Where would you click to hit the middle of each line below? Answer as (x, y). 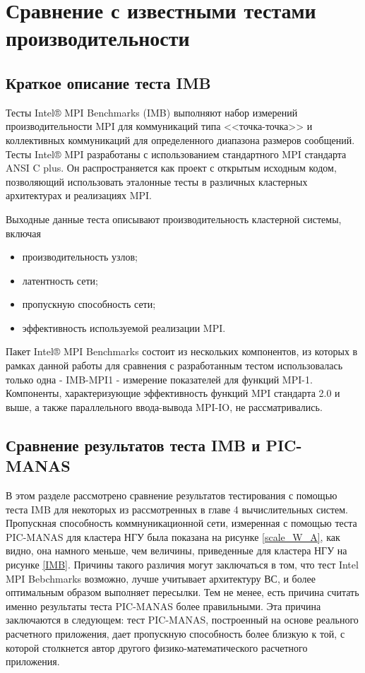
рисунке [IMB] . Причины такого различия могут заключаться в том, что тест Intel (182, 565)
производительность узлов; (80, 257)
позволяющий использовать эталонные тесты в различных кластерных (157, 181)
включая (24, 233)
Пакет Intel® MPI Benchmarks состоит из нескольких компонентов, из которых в (182, 351)
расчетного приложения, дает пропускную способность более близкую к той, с (175, 633)
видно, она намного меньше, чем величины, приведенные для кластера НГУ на (176, 550)
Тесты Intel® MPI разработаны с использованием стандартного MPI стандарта (176, 154)
